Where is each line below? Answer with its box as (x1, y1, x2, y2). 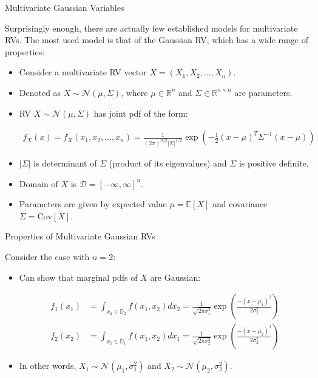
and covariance (212, 198, 268, 210)
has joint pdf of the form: (93, 106, 188, 119)
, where (121, 86, 148, 98)
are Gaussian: (150, 270, 201, 283)
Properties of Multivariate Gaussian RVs (5, 230, 155, 242)
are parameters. (234, 86, 293, 98)
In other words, (19, 359, 76, 372)
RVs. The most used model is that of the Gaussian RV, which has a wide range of (5, 33, 308, 46)
